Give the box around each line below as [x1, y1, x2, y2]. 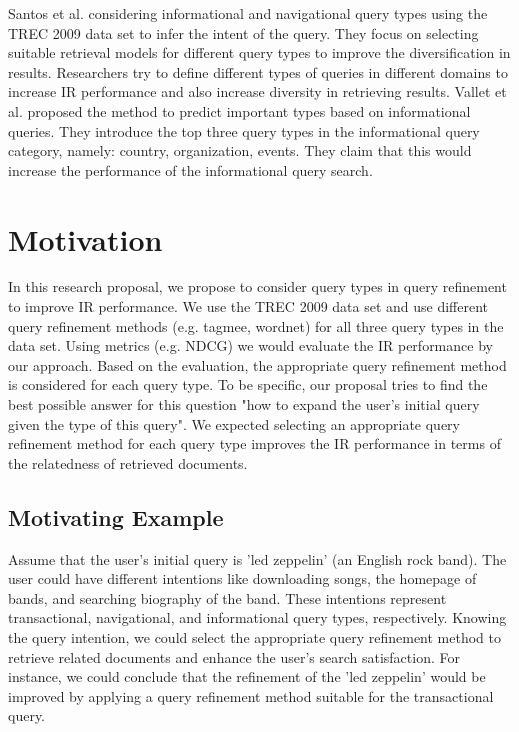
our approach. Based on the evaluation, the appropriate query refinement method [8, 354, 507, 375]
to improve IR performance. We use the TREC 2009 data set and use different [8, 296, 489, 317]
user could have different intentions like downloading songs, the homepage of [8, 568, 477, 589]
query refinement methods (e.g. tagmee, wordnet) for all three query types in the [8, 315, 504, 336]
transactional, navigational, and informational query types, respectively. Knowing [8, 607, 507, 628]
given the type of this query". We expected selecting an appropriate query [8, 413, 461, 434]
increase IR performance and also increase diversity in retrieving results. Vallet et [8, 81, 507, 102]
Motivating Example [8, 501, 224, 532]
